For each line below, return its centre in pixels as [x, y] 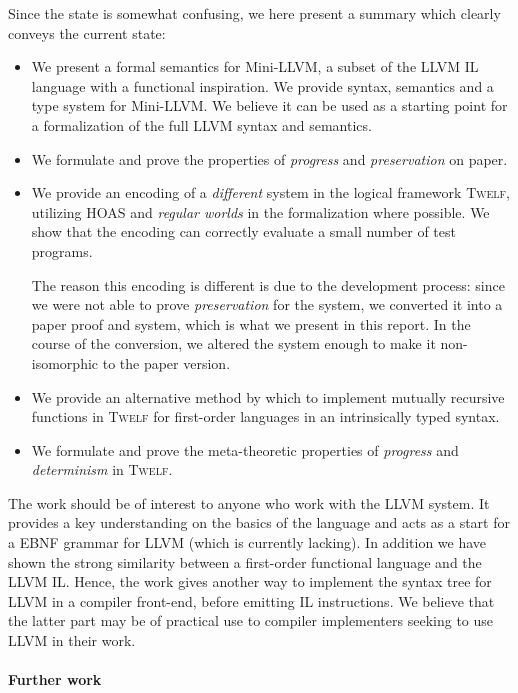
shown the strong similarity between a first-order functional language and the [245, 561]
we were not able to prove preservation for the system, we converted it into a [267, 304]
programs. [62, 250]
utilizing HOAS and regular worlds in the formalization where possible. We [260, 211]
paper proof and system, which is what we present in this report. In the [251, 323]
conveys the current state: [87, 32]
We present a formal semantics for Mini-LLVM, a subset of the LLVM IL [255, 66]
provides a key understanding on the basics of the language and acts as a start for [259, 522]
